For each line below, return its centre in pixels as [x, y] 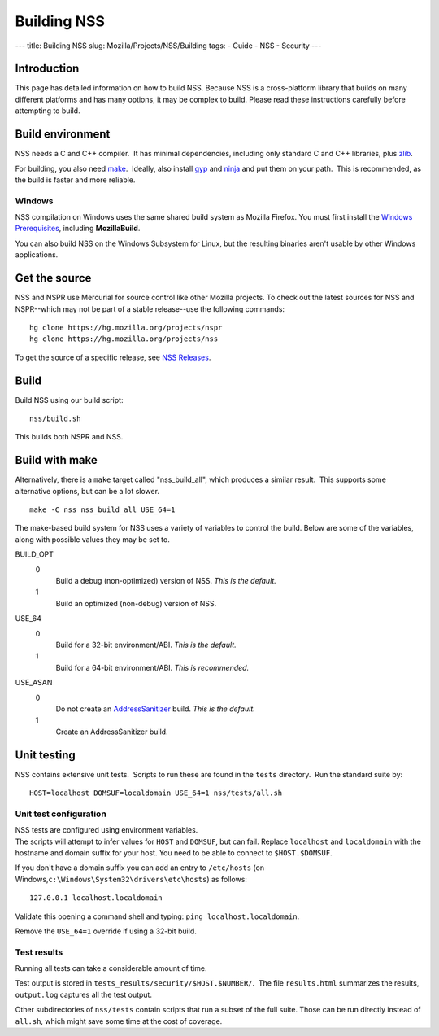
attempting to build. [48, 111]
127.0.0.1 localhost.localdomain [96, 898]
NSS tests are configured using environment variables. [106, 830]
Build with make [56, 460]
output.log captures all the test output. [83, 994]
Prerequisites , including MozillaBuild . [78, 229]
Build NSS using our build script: [69, 400]
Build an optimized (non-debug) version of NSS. [136, 603]
